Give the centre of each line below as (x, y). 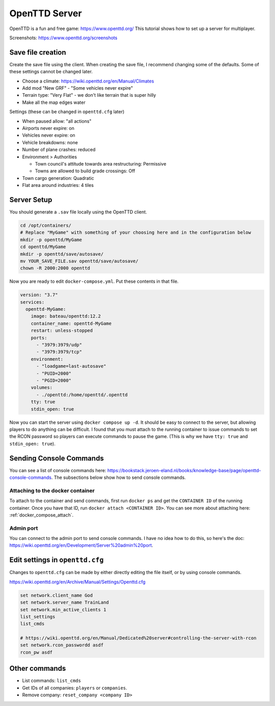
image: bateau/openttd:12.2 (66, 316)
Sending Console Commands (57, 458)
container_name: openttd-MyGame (71, 323)
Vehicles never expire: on (49, 135)
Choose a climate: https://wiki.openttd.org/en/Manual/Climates (88, 81)
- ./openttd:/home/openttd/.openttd (82, 395)
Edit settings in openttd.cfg (57, 560)
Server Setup (31, 199)
